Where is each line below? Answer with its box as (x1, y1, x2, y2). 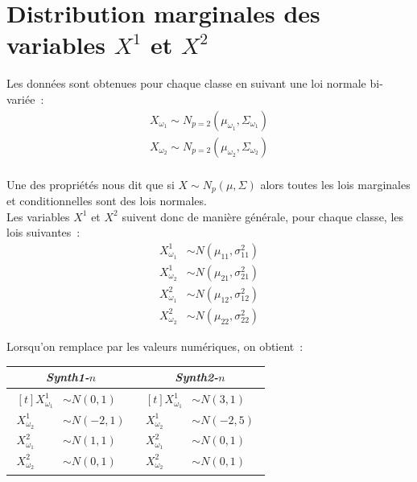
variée (6, 90, 35, 107)
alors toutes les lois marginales (260, 175, 411, 192)
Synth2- (175, 369, 219, 385)
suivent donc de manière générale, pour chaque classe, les (122, 208, 404, 225)
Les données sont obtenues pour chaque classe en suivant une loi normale (6, 75, 366, 92)
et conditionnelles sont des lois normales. (6, 192, 207, 209)
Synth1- (46, 369, 89, 385)
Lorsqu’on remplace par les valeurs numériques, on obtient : (6, 337, 303, 354)
